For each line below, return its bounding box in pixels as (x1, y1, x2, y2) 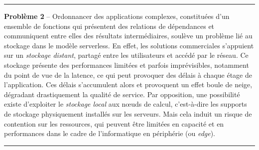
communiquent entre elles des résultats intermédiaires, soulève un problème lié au (4, 30, 253, 41)
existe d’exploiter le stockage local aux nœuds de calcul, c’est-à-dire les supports (4, 99, 247, 109)
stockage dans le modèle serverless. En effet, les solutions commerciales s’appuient (4, 40, 254, 50)
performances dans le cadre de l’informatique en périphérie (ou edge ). (4, 128, 216, 139)
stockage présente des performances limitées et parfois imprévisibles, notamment (4, 59, 249, 70)
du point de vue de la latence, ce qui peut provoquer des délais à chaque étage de (4, 69, 252, 80)
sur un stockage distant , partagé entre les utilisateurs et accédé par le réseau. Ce (4, 50, 249, 60)
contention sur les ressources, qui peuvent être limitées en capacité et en (4, 118, 224, 129)
